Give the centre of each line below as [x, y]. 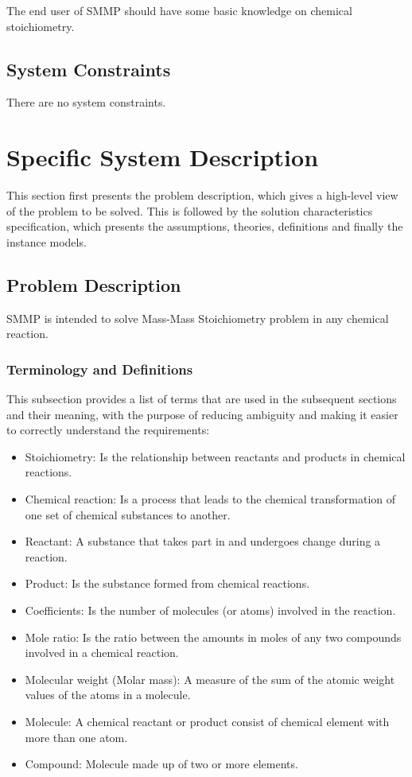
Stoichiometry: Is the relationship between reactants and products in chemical [215, 456]
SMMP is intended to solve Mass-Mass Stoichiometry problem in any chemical [198, 318]
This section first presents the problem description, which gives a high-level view [202, 195]
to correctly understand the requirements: [108, 430]
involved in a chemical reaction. [102, 653]
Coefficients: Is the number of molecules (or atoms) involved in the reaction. [210, 610]
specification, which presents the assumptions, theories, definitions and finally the [205, 226]
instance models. [47, 241]
